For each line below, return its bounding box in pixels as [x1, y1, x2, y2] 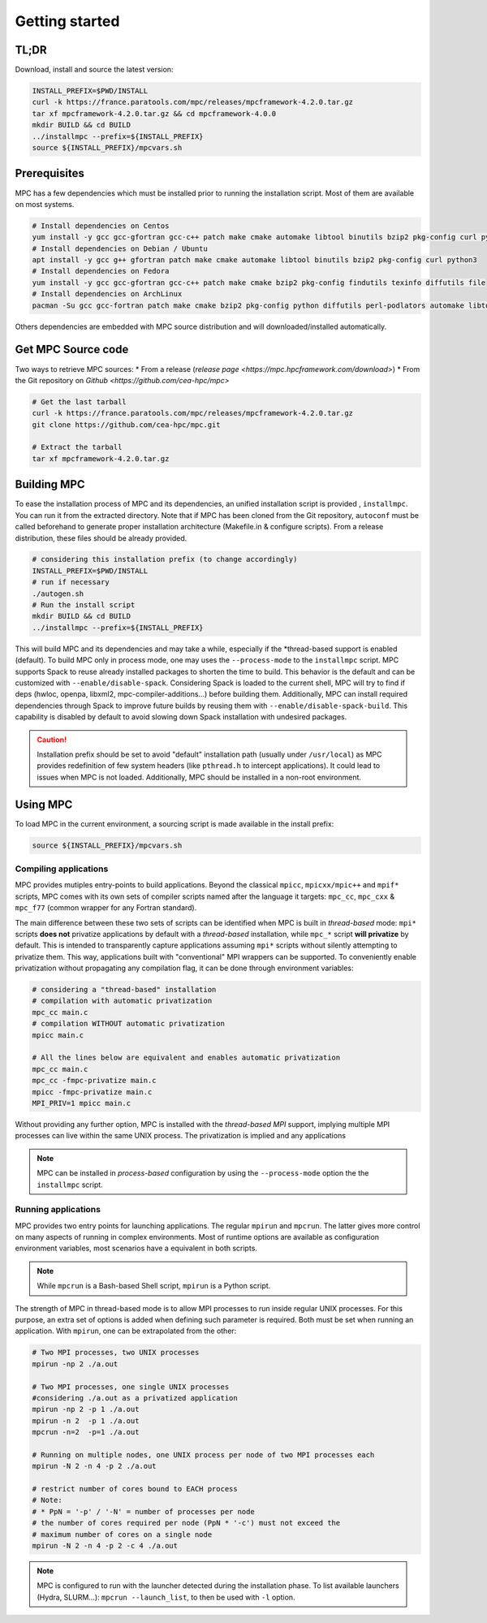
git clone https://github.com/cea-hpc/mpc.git [32, 420, 221, 429]
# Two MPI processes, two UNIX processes [32, 1348, 200, 1358]
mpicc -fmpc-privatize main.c [32, 1087, 153, 1096]
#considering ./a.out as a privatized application [32, 1393, 239, 1402]
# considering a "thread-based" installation [32, 985, 217, 995]
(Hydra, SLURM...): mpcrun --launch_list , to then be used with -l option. [37, 1592, 295, 1602]
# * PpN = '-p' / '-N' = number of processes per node [32, 1507, 255, 1516]
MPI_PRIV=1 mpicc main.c [32, 1099, 131, 1107]
